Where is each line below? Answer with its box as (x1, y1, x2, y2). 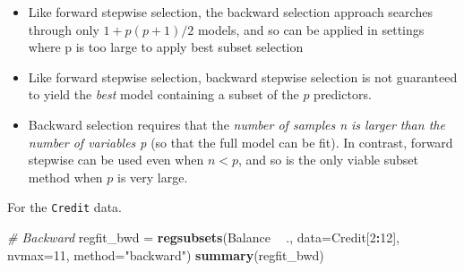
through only (28, 20, 99, 38)
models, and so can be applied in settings (197, 20, 425, 38)
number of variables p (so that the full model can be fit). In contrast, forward (28, 132, 453, 151)
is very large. (117, 167, 188, 186)
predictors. (314, 85, 372, 104)
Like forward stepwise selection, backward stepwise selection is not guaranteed (28, 67, 458, 86)
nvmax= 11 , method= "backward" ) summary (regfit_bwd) (7, 245, 324, 264)
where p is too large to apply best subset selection (28, 38, 304, 56)
